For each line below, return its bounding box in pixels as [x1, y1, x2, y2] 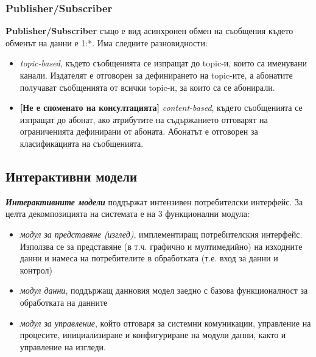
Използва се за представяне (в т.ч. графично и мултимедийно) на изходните [19, 239, 303, 252]
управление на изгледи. [19, 340, 106, 353]
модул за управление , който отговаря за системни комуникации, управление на [19, 316, 311, 329]
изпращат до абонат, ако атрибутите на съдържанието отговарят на [19, 113, 268, 125]
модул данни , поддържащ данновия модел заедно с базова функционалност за [19, 284, 308, 297]
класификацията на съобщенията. [19, 136, 144, 149]
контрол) [19, 263, 52, 276]
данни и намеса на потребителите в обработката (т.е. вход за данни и [19, 252, 278, 264]
